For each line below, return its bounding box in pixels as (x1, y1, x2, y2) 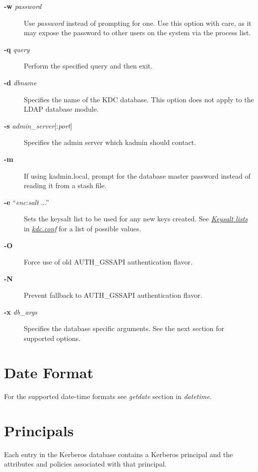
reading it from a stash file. (24, 180, 107, 191)
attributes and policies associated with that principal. (4, 459, 167, 469)
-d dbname (4, 77, 37, 87)
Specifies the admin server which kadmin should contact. (24, 137, 196, 147)
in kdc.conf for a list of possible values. (24, 223, 141, 233)
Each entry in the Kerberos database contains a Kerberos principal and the (4, 449, 233, 459)
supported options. (24, 333, 81, 343)
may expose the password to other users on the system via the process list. (24, 27, 251, 38)
